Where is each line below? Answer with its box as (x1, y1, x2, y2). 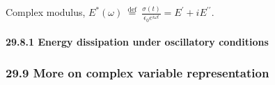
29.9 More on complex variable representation (6, 64, 269, 81)
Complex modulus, (6, 5, 86, 19)
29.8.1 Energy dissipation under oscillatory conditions (6, 35, 269, 49)
